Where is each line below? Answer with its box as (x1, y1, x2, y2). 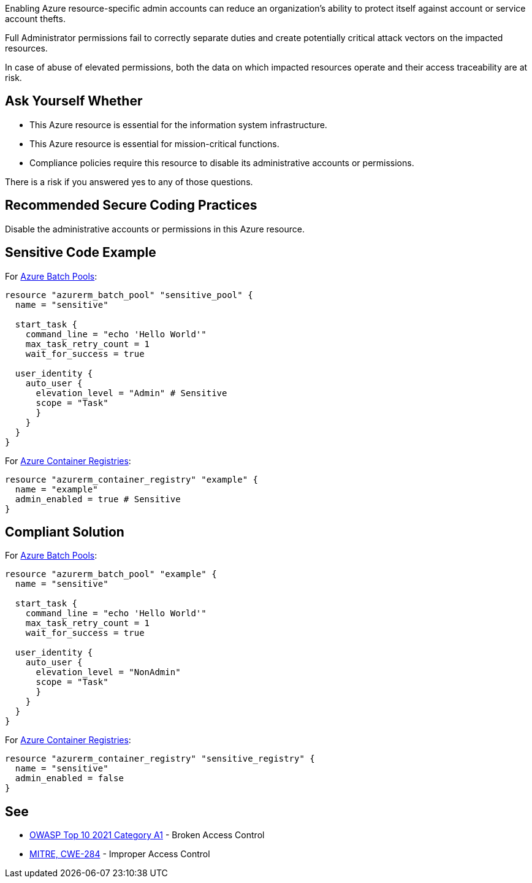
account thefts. (5, 13, 66, 24)
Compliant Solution (5, 524, 124, 540)
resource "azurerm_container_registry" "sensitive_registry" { (5, 754, 315, 764)
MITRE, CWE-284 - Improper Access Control (29, 849, 210, 860)
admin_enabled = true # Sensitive (15, 494, 181, 504)
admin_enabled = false (15, 773, 124, 784)
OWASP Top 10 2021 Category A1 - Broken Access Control (29, 830, 265, 841)
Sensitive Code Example (5, 245, 156, 261)
